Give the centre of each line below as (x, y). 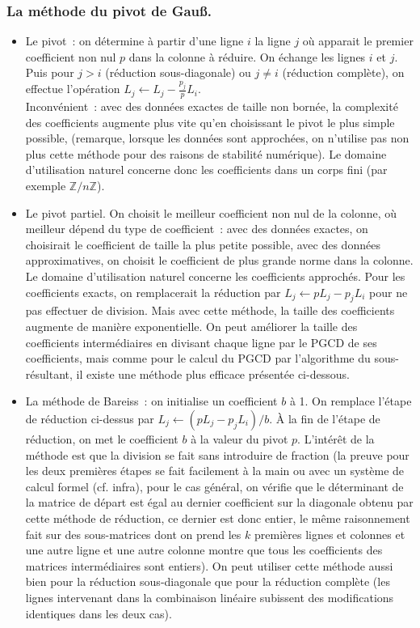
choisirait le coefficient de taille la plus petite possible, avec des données (203, 244)
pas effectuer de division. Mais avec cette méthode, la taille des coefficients (210, 310)
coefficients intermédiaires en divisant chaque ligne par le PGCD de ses (201, 342)
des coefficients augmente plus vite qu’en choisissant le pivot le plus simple (210, 122)
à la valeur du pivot (239, 438)
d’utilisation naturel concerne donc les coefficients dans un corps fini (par (206, 170)
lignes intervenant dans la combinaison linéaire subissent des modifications (210, 597)
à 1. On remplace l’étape (351, 401)
